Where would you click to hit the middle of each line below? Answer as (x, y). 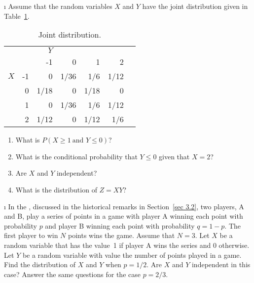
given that (174, 156)
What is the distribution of (56, 189)
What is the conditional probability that (76, 156)
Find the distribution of (40, 264)
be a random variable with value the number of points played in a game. (132, 255)
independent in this (221, 264)
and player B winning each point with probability (120, 225)
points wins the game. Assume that (122, 235)
